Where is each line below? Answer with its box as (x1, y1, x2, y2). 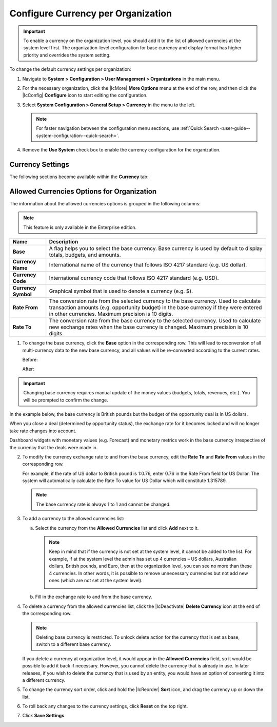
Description (49, 238, 78, 245)
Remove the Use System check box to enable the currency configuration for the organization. (22, 147, 221, 153)
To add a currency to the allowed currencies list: (22, 515, 125, 522)
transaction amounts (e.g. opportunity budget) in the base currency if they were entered (49, 304, 262, 311)
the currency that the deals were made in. (9, 444, 98, 450)
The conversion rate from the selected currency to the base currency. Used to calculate (49, 298, 261, 305)
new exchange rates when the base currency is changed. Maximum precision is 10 (49, 323, 249, 331)
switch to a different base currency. (36, 641, 111, 647)
